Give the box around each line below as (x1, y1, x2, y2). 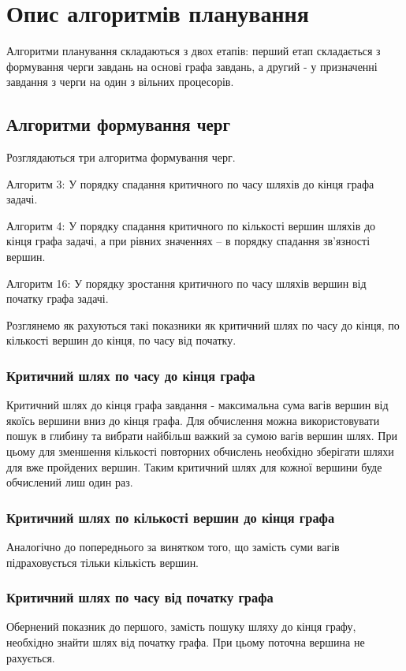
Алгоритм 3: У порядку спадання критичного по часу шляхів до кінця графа (6, 175, 374, 192)
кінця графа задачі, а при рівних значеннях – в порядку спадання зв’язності (6, 233, 371, 249)
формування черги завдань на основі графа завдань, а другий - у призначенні (6, 58, 378, 74)
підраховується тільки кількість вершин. (6, 554, 199, 570)
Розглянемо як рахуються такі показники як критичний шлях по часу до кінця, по (6, 316, 400, 333)
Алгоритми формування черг (6, 112, 231, 136)
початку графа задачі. (6, 290, 109, 307)
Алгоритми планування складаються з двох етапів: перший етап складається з (6, 43, 381, 59)
